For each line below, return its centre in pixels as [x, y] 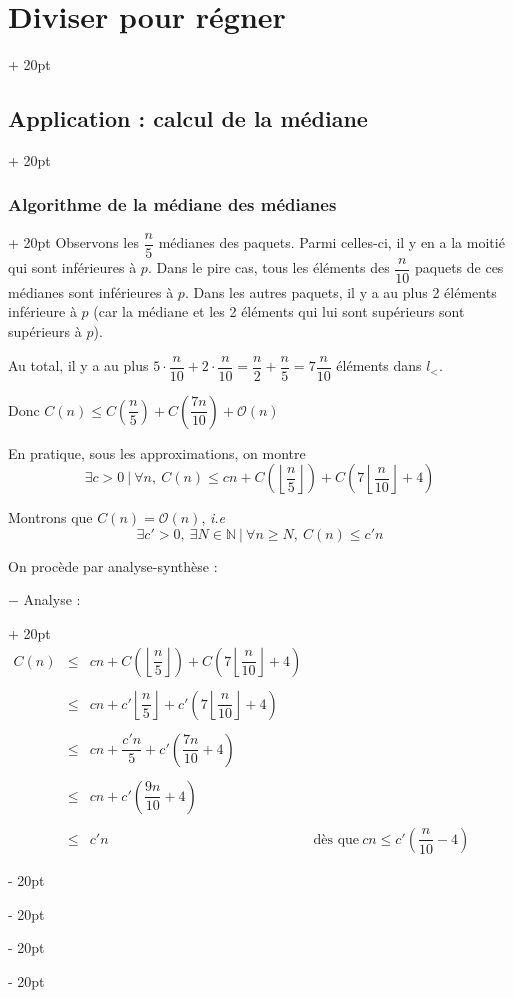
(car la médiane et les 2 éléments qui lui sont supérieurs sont [279, 311]
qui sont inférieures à [72, 267]
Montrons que [50, 517]
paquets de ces [459, 267]
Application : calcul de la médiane [188, 118]
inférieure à [42, 311]
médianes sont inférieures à [91, 291]
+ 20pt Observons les [73, 242]
